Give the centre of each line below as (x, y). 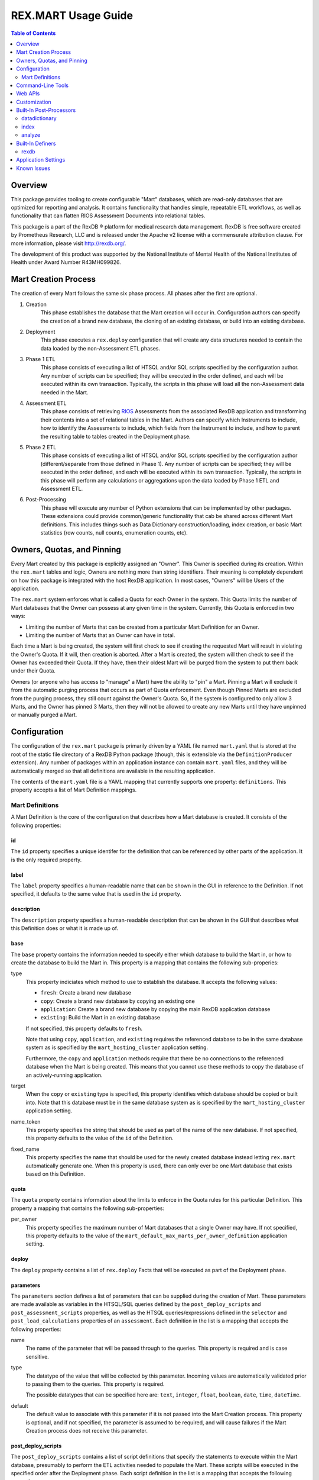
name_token (26, 1121)
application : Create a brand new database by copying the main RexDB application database (155, 1009)
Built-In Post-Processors (46, 110)
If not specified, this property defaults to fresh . (84, 1028)
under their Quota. (33, 671)
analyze (31, 135)
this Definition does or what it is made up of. (64, 928)
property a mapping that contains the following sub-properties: (88, 1208)
